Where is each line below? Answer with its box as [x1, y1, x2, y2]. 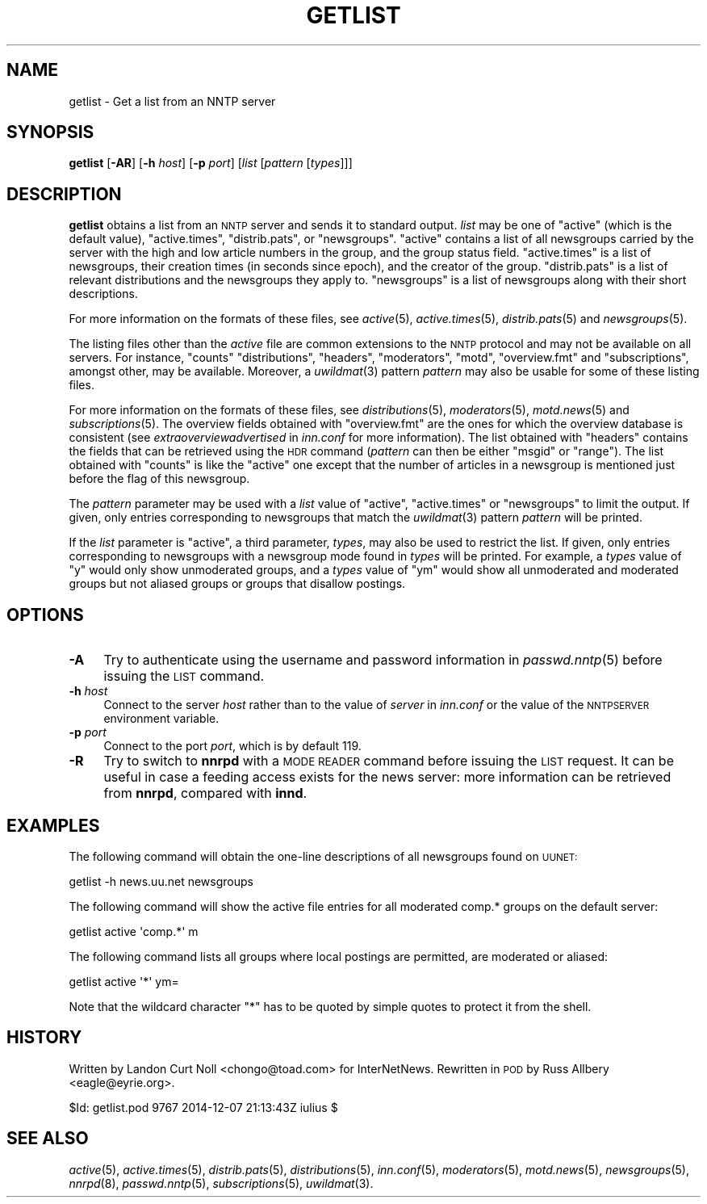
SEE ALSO [6, 1128, 89, 1149]
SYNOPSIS [6, 122, 94, 143]
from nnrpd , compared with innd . [103, 785, 307, 802]
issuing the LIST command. [103, 668, 265, 685]
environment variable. [103, 711, 220, 726]
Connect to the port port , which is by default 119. [103, 739, 362, 753]
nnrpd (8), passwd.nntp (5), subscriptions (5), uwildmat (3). [69, 1176, 374, 1190]
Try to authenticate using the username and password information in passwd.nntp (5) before [103, 652, 663, 669]
